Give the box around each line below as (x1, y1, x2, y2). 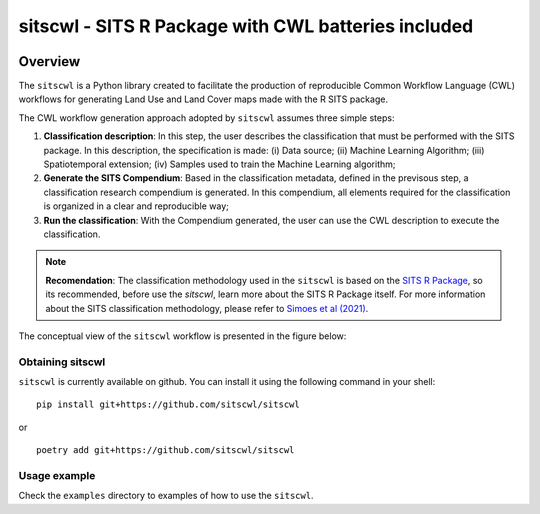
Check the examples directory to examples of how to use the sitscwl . (18, 490, 314, 502)
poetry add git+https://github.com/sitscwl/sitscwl (36, 445, 295, 456)
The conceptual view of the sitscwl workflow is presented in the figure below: (18, 330, 347, 342)
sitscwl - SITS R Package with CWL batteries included (18, 15, 474, 37)
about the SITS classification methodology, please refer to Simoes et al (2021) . (45, 302, 369, 314)
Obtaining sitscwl (18, 355, 106, 369)
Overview (18, 53, 81, 70)
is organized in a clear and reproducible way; (43, 200, 229, 212)
